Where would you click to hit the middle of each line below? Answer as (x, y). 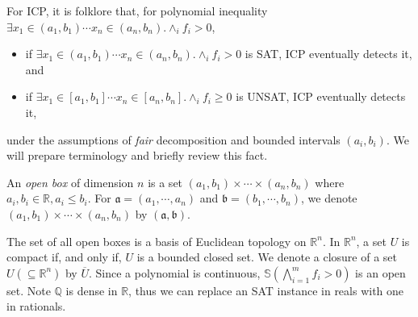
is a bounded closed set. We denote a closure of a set (267, 257)
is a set (165, 182)
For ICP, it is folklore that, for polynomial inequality (137, 10)
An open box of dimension (70, 182)
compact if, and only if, (64, 257)
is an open (380, 272)
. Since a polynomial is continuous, (174, 272)
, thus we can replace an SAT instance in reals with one (266, 290)
